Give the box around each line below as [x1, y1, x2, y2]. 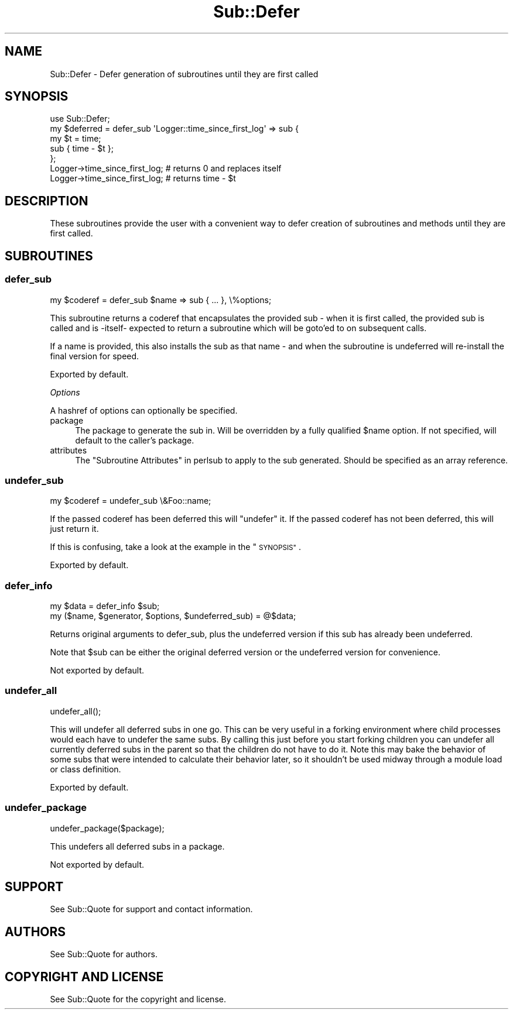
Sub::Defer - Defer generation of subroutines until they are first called [50, 68, 319, 79]
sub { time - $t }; [50, 143, 114, 154]
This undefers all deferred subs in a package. [50, 841, 225, 851]
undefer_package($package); [50, 823, 165, 833]
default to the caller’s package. [75, 435, 194, 445]
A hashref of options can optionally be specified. [50, 405, 238, 415]
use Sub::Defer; [50, 114, 110, 124]
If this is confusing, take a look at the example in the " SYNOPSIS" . [50, 542, 301, 552]
